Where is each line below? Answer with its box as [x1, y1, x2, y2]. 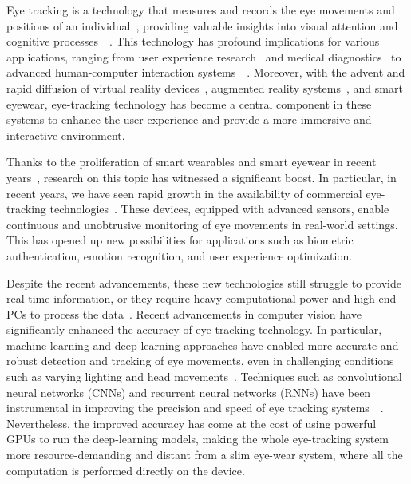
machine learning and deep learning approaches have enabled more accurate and [6, 336, 399, 353]
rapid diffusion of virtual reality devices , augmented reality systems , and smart [6, 79, 403, 96]
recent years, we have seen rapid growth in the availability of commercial [6, 184, 362, 201]
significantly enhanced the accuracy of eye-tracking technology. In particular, [6, 321, 382, 338]
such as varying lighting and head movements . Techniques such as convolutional [6, 368, 402, 385]
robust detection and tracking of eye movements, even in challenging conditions [6, 352, 394, 369]
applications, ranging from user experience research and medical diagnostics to [6, 48, 401, 65]
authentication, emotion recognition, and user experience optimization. [6, 247, 353, 264]
